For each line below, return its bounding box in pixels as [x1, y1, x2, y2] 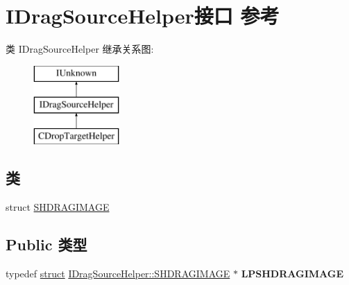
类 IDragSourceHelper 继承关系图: [6, 42, 154, 56]
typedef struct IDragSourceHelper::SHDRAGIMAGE [6, 266, 230, 280]
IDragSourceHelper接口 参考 [6, 1, 280, 30]
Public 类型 [6, 233, 87, 254]
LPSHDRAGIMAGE [241, 266, 344, 280]
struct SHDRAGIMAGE [6, 199, 110, 214]
